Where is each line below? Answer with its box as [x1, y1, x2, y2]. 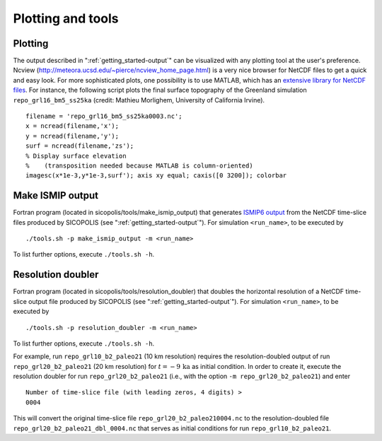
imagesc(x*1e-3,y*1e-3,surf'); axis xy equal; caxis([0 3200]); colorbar [25, 172, 287, 180]
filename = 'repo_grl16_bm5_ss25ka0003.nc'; [25, 112, 183, 120]
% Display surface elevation [25, 152, 127, 160]
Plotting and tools [13, 11, 120, 26]
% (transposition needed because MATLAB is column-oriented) [25, 161, 254, 170]
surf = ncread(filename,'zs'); [25, 142, 134, 150]
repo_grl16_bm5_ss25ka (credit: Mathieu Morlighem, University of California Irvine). [13, 95, 265, 104]
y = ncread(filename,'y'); [25, 131, 120, 140]
